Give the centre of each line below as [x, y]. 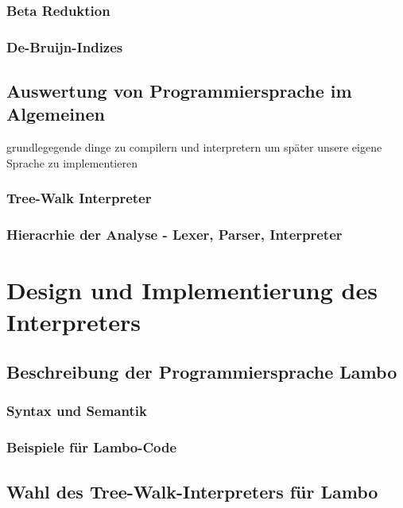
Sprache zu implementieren [72, 162]
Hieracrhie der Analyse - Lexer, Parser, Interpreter [174, 235]
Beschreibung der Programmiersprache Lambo [202, 372]
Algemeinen [56, 114]
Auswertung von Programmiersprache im [179, 91]
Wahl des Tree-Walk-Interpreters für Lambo [192, 491]
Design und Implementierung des [192, 290]
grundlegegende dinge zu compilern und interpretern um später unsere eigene [194, 147]
